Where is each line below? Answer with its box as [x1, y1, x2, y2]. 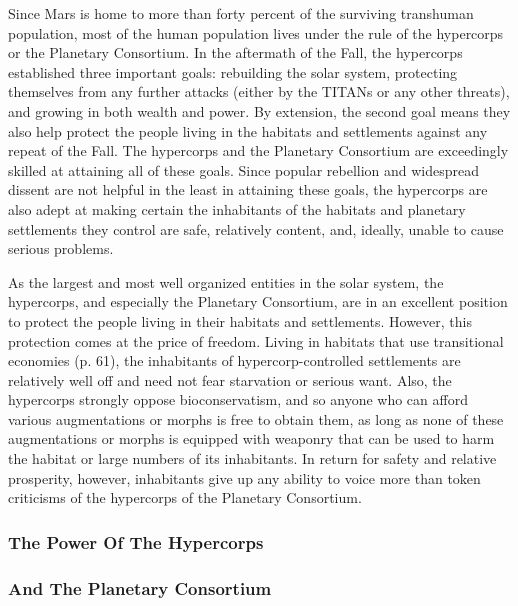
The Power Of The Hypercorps [8, 529, 264, 554]
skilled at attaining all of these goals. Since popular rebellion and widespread [8, 159, 480, 180]
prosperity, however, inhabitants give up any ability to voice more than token [8, 467, 481, 488]
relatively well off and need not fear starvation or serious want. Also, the [8, 369, 452, 390]
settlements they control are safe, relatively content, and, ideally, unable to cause [8, 218, 504, 239]
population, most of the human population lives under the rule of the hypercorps [8, 22, 504, 43]
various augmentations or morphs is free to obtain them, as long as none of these [8, 408, 504, 429]
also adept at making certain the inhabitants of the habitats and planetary [8, 198, 466, 219]
